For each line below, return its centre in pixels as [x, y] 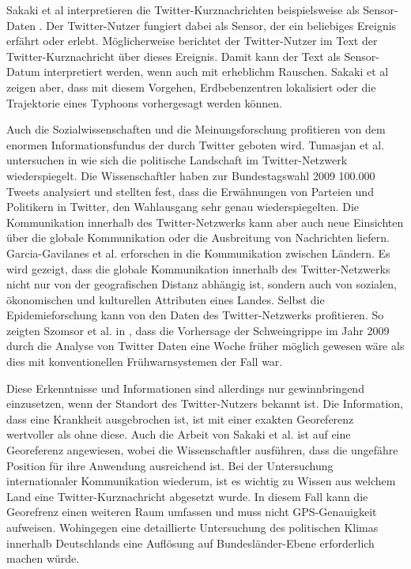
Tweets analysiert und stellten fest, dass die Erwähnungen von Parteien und [190, 191]
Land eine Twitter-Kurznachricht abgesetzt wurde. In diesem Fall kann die [187, 496]
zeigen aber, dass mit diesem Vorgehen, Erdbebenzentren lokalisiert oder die [191, 87]
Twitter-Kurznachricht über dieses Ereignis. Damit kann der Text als [173, 56]
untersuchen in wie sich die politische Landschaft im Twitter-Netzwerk [177, 160]
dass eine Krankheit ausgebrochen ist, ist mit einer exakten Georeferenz [180, 418]
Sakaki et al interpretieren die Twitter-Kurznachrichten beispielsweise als [183, 9]
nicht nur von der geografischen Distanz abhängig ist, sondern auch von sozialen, [202, 284]
